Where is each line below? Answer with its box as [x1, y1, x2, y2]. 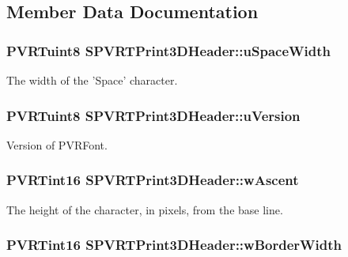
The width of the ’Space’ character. [6, 72, 178, 88]
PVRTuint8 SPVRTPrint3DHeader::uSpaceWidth [6, 40, 331, 60]
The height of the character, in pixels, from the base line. [6, 201, 283, 217]
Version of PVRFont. [6, 136, 108, 153]
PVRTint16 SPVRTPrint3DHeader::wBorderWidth [6, 235, 342, 255]
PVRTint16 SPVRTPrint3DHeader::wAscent [6, 170, 299, 190]
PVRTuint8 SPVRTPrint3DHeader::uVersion [6, 105, 301, 125]
